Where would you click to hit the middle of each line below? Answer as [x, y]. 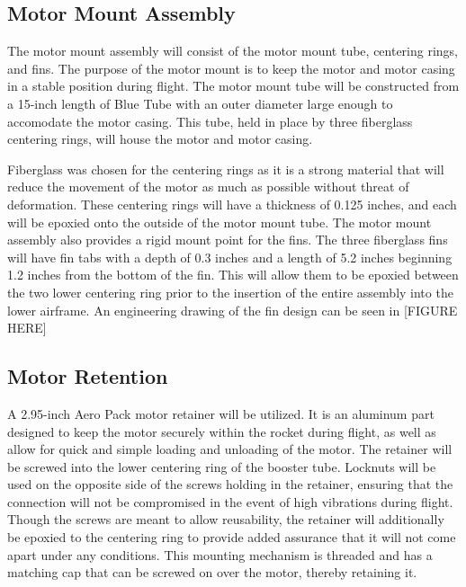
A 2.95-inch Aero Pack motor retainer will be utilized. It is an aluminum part [221, 413]
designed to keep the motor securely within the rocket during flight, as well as [222, 431]
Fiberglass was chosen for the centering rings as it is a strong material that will [226, 169]
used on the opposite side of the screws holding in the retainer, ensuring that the [230, 484]
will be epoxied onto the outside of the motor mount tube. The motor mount [220, 222]
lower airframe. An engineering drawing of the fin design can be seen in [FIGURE [233, 310]
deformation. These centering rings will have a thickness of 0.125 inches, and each [232, 204]
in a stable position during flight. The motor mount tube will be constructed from [233, 86]
